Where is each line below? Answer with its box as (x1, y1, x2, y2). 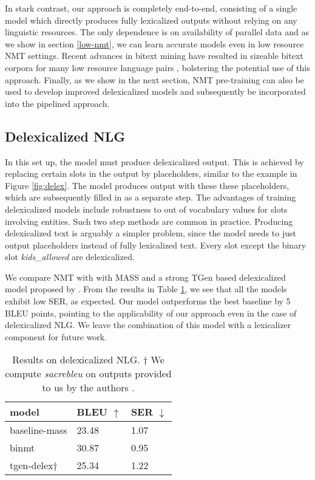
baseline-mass (10, 423, 67, 437)
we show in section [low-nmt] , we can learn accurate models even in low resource (5, 37, 304, 50)
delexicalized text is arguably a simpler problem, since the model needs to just (5, 227, 296, 239)
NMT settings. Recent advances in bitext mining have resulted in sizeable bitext (5, 49, 303, 62)
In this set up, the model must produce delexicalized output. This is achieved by (5, 155, 304, 168)
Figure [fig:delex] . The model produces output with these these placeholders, (5, 179, 290, 191)
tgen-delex (10, 458, 53, 473)
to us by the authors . (42, 380, 135, 395)
